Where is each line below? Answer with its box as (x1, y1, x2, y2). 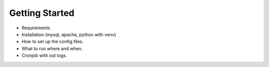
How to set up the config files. (21, 39, 84, 45)
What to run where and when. (21, 45, 83, 52)
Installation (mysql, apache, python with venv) (21, 31, 117, 37)
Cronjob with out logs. (21, 53, 67, 59)
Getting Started (9, 7, 75, 18)
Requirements (21, 25, 50, 31)
